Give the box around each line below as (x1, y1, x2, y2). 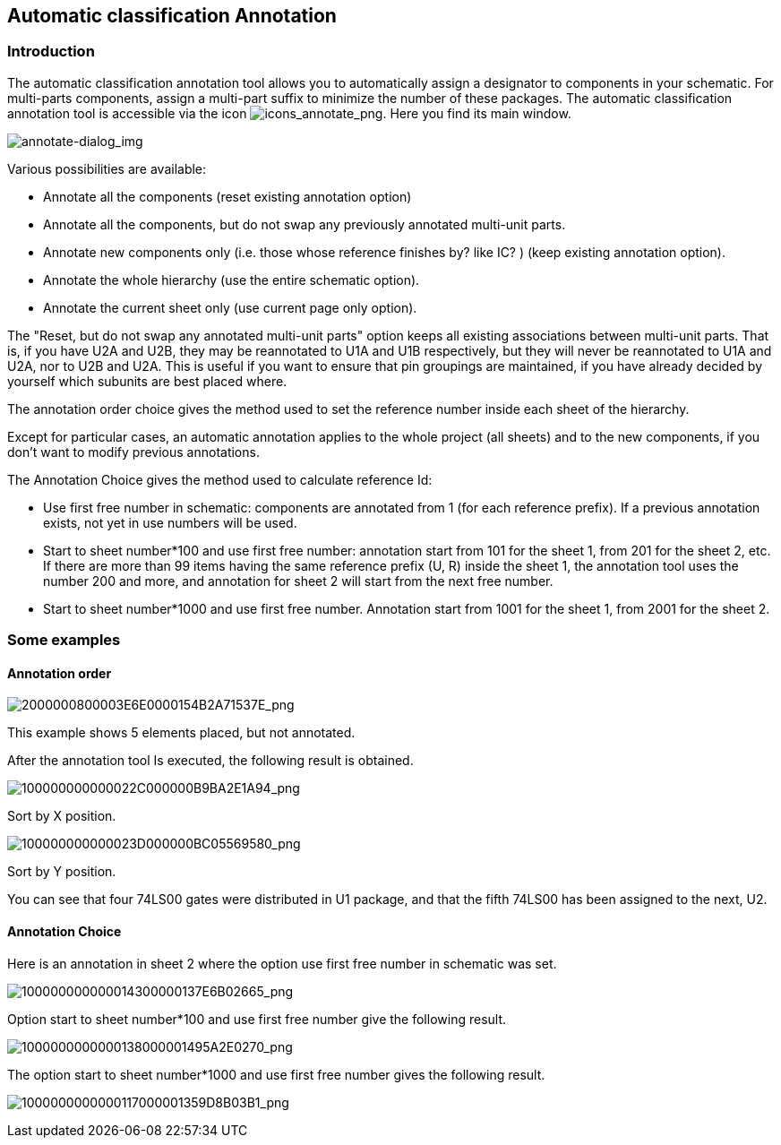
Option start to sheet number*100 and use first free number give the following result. (7, 1011, 507, 1027)
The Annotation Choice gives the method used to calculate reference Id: (7, 471, 433, 487)
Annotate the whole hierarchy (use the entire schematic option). (43, 271, 420, 288)
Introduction (7, 42, 95, 61)
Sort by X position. (7, 808, 116, 824)
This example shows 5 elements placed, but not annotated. (7, 725, 356, 741)
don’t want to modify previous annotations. (7, 443, 260, 460)
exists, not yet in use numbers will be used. (43, 514, 297, 530)
